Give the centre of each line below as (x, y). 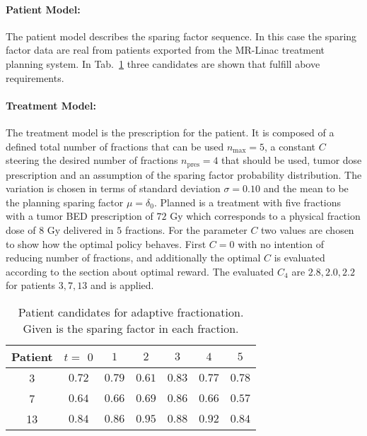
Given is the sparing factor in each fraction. (131, 328)
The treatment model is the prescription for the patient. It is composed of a (170, 132)
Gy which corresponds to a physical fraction (265, 216)
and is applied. (122, 285)
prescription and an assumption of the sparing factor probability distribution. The (184, 174)
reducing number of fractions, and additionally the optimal (133, 258)
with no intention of (281, 243)
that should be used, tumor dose (292, 160)
